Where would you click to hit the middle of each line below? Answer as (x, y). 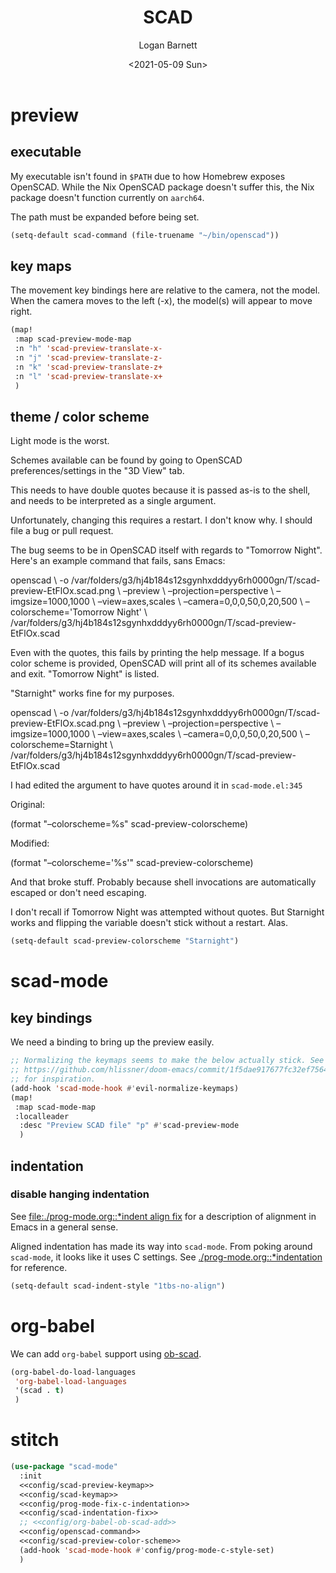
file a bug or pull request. (62, 531)
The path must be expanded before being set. (105, 217)
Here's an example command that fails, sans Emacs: (118, 561)
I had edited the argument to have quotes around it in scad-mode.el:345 (156, 785)
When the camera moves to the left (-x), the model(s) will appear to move (161, 301)
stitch (35, 1440)
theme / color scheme (80, 416)
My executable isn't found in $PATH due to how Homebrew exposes (148, 176)
